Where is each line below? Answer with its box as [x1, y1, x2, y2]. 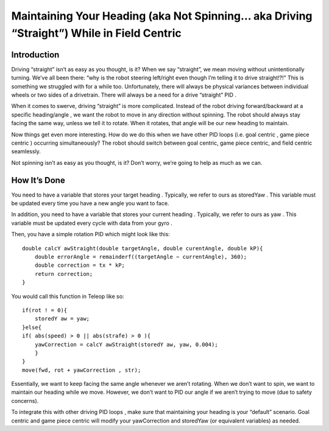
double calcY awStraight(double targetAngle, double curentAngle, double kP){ [22, 245, 263, 252]
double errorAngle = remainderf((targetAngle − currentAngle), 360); [34, 253, 247, 261]
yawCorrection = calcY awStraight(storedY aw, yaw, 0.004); [34, 341, 219, 348]
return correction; [34, 270, 93, 277]
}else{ [22, 324, 42, 331]
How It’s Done [11, 175, 65, 186]
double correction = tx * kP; [34, 262, 125, 269]
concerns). [11, 397, 39, 404]
